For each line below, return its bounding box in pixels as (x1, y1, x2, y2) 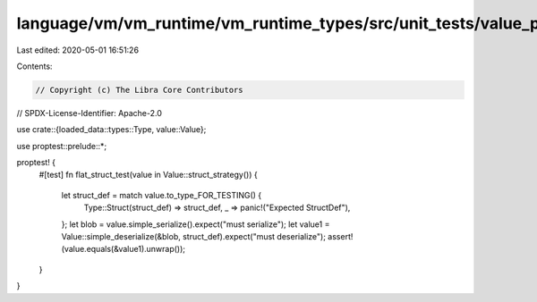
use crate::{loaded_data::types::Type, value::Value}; (16, 124, 207, 135)
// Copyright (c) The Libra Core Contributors (35, 85, 243, 95)
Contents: (16, 61, 53, 71)
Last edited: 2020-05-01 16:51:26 (16, 45, 139, 55)
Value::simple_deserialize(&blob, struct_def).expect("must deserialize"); (61, 231, 327, 242)
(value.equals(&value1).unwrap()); (61, 244, 186, 255)
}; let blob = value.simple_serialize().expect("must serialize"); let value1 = (61, 219, 330, 230)
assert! (328, 231, 354, 242)
